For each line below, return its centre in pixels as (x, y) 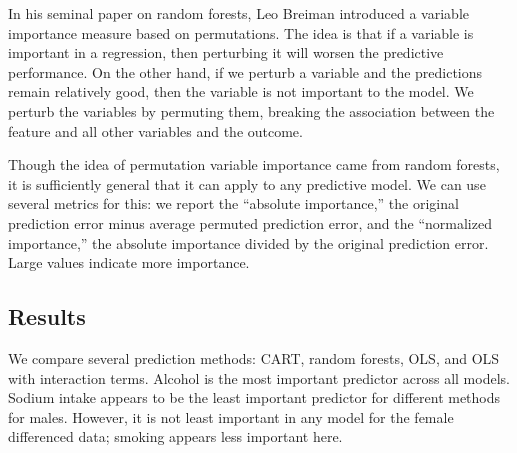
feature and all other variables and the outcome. (155, 130)
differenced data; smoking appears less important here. (175, 436)
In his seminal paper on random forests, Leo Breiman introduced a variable (238, 13)
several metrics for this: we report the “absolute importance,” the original (233, 203)
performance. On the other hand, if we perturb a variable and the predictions (245, 71)
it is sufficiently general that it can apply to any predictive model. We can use (247, 183)
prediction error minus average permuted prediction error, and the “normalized (250, 222)
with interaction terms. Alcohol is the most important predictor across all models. (259, 377)
